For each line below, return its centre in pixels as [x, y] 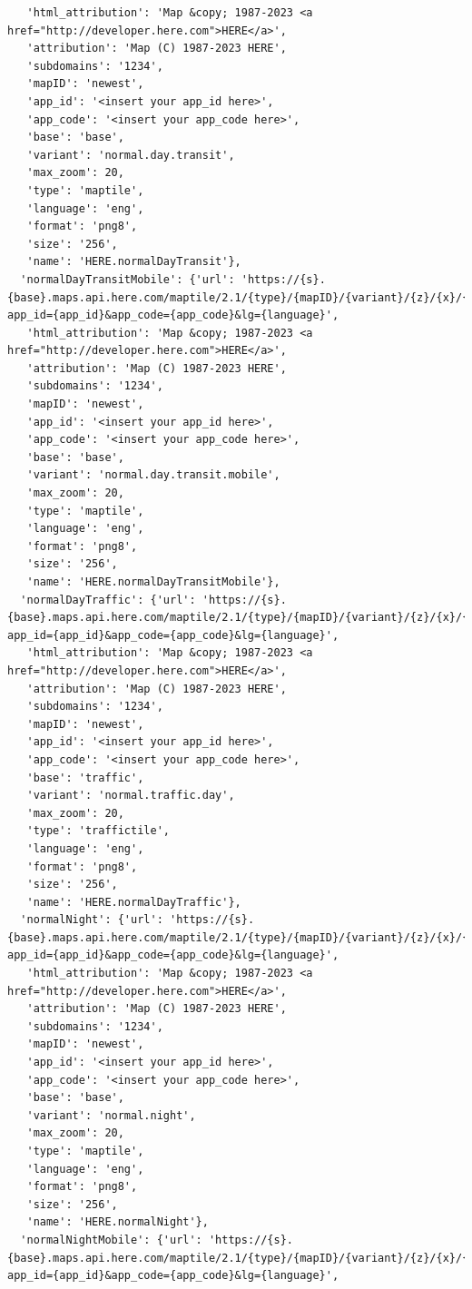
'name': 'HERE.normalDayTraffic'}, [134, 902]
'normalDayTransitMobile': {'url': [128, 279]
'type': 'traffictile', [98, 831]
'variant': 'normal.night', [111, 1115]
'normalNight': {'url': [92, 920]
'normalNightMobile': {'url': [111, 1240]
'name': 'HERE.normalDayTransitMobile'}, [153, 582]
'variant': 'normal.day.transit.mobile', [153, 475]
